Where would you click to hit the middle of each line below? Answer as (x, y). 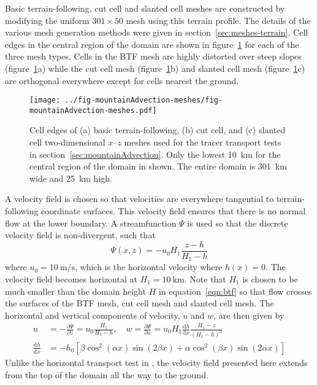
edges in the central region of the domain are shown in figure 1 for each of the (152, 44)
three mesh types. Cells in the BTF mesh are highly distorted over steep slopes (154, 56)
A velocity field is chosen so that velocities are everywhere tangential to (139, 199)
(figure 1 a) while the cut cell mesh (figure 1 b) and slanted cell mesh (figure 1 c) (155, 68)
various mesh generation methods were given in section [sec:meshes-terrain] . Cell (157, 32)
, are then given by (249, 315)
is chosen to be (270, 278)
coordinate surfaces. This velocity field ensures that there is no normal (174, 211)
